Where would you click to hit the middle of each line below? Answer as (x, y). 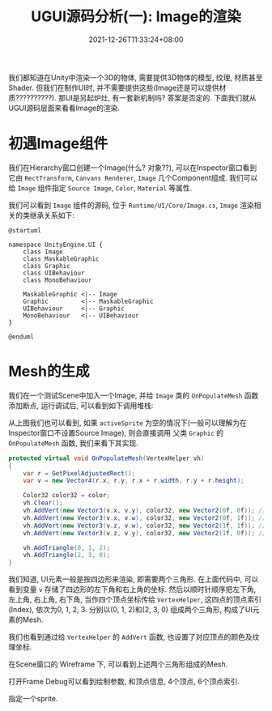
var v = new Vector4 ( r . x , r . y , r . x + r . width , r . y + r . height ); (134, 481)
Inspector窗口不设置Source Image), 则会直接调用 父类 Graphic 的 (116, 432)
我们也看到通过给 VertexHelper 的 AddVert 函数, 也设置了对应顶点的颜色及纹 (134, 637)
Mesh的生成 (49, 371)
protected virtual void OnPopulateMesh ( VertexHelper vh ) (106, 458)
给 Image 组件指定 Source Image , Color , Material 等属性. (100, 188)
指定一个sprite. (33, 699)
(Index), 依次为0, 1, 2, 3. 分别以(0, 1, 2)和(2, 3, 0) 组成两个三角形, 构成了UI (131, 610)
